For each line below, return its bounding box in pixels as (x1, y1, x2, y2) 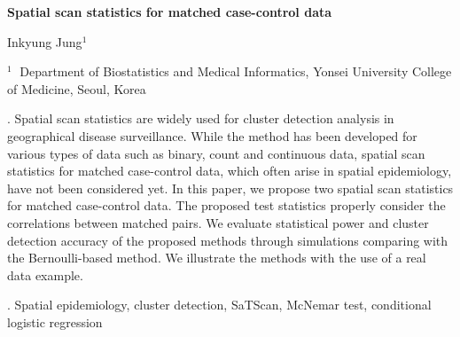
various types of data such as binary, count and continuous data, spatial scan (7, 144, 425, 162)
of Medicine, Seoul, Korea (7, 79, 146, 98)
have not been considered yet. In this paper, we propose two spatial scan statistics (7, 178, 454, 197)
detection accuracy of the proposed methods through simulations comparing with (7, 231, 448, 249)
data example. (7, 265, 83, 284)
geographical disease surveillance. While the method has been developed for (7, 126, 417, 145)
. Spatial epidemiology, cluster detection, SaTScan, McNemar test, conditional (7, 295, 432, 314)
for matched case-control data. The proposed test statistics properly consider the (7, 196, 446, 215)
